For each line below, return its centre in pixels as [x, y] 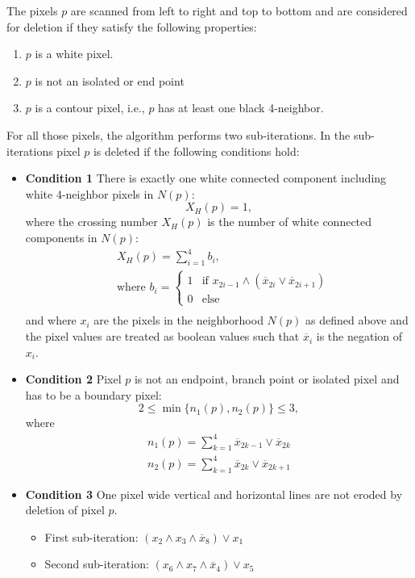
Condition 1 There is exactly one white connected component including [206, 178]
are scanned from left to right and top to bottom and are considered [239, 10]
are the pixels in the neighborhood [178, 320]
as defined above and [357, 320]
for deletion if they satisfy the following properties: [132, 26]
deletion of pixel [65, 510]
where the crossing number [91, 222]
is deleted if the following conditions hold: [196, 151]
